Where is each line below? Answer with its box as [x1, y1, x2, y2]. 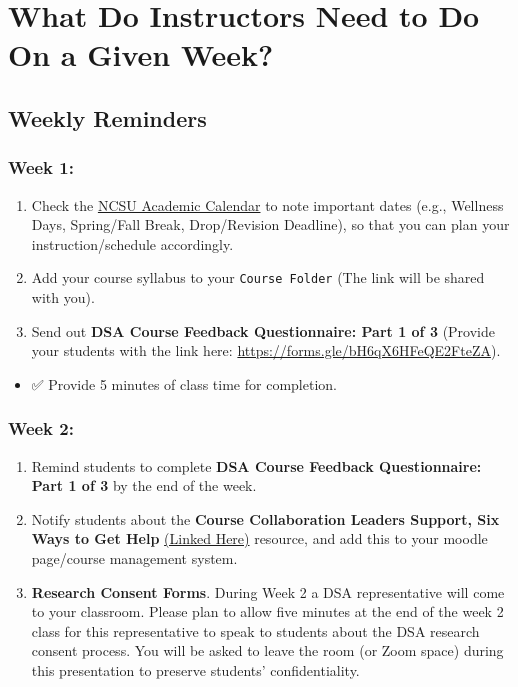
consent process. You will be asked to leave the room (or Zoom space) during [31, 640, 504, 661]
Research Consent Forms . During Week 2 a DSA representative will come [31, 581, 505, 602]
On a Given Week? [8, 34, 274, 75]
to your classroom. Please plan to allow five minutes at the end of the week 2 [31, 601, 504, 622]
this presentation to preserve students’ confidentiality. [31, 659, 360, 680]
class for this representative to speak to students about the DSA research [31, 620, 480, 641]
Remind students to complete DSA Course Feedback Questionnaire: [31, 455, 482, 476]
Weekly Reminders [8, 102, 207, 133]
